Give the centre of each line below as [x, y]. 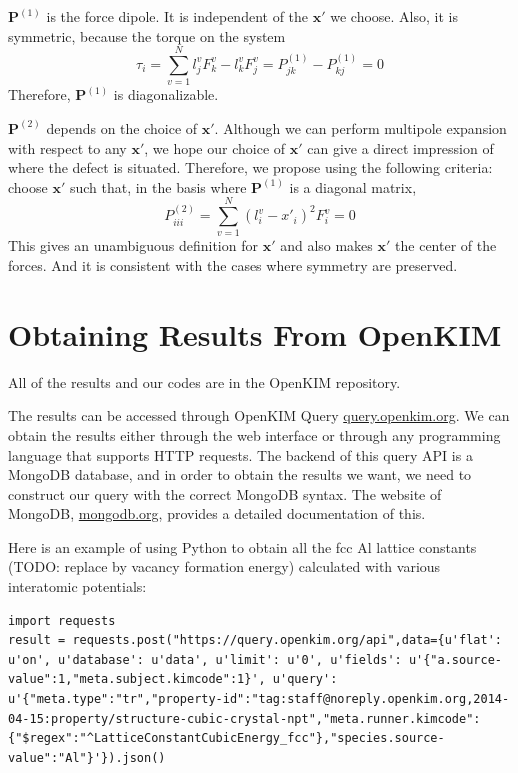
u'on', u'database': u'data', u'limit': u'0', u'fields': [205, 659]
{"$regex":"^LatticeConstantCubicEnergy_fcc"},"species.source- [226, 738]
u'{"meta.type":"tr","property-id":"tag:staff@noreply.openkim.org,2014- [259, 699]
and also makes [326, 245]
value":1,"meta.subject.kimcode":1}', [137, 679]
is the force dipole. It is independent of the [177, 16]
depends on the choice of [122, 127]
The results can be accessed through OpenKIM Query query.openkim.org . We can [259, 415]
